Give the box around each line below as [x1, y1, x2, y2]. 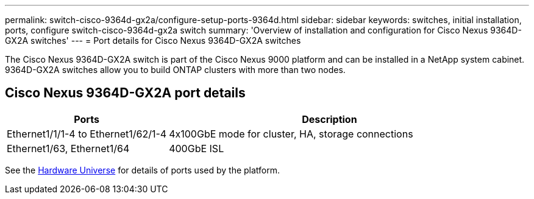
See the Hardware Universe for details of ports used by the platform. [5, 164, 280, 175]
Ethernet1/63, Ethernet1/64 [7, 142, 130, 155]
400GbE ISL [169, 142, 224, 155]
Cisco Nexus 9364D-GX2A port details [5, 85, 246, 101]
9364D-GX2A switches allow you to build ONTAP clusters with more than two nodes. [5, 65, 346, 75]
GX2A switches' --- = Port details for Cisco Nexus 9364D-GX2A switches [5, 35, 301, 46]
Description [302, 113, 357, 125]
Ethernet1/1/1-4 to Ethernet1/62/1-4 [7, 127, 167, 140]
